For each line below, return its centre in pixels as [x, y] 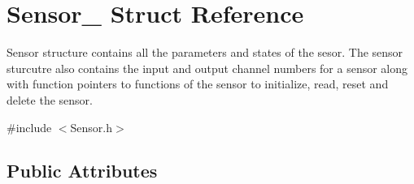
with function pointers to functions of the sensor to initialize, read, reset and [198, 84]
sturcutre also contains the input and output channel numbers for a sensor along [207, 68]
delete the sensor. [50, 99]
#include [29, 127]
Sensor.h [92, 127]
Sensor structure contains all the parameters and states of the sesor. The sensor [205, 52]
